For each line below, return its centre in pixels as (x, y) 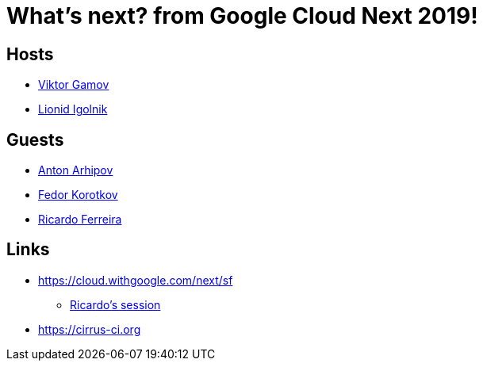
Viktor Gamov (74, 85)
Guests (35, 140)
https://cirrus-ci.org (90, 329)
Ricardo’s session (115, 304)
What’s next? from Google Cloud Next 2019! (242, 16)
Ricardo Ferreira (80, 220)
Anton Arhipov (76, 170)
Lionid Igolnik (73, 109)
